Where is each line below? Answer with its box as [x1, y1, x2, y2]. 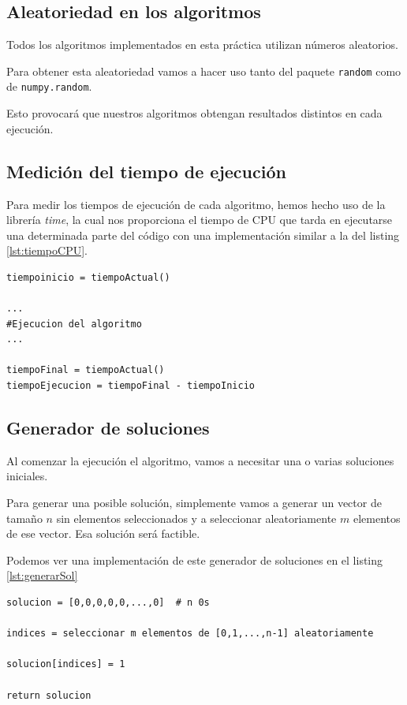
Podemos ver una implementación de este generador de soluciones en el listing [6, 551, 383, 568]
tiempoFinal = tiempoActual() [6, 364, 165, 376]
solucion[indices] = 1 [6, 658, 125, 670]
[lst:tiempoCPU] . [6, 242, 88, 259]
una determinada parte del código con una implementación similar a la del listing [6, 226, 400, 243]
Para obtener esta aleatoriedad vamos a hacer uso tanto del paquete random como [6, 62, 401, 79]
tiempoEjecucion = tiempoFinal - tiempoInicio [6, 380, 255, 392]
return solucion [6, 689, 91, 701]
